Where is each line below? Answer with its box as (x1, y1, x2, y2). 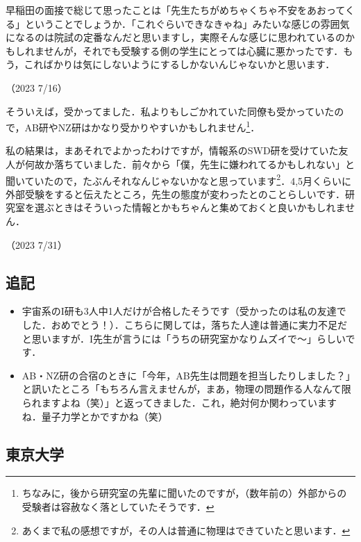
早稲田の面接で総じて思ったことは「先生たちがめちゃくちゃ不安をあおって (6, 3, 345, 17)
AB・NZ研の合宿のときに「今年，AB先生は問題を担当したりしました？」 (22, 368, 355, 382)
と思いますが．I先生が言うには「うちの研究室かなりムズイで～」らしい (22, 331, 346, 345)
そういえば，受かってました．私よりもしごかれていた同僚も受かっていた (6, 104, 335, 118)
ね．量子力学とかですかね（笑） (22, 409, 168, 423)
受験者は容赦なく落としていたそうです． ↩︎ (22, 499, 215, 514)
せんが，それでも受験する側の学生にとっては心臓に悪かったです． (44, 43, 344, 58)
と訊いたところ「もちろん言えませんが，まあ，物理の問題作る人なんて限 (22, 381, 351, 396)
